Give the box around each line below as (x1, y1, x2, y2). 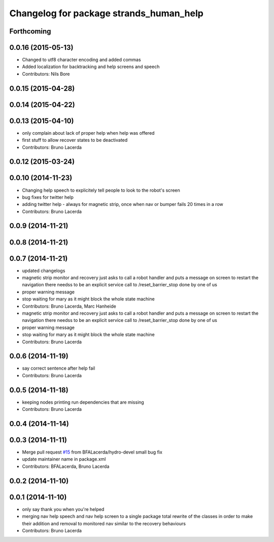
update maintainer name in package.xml (22, 456, 106, 462)
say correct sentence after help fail (22, 365, 95, 371)
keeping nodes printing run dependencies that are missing (22, 399, 144, 405)
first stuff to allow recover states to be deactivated (22, 137, 128, 143)
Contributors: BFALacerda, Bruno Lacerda (22, 463, 110, 469)
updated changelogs (22, 267, 65, 274)
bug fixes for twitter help (22, 194, 74, 200)
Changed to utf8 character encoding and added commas (22, 56, 142, 63)
